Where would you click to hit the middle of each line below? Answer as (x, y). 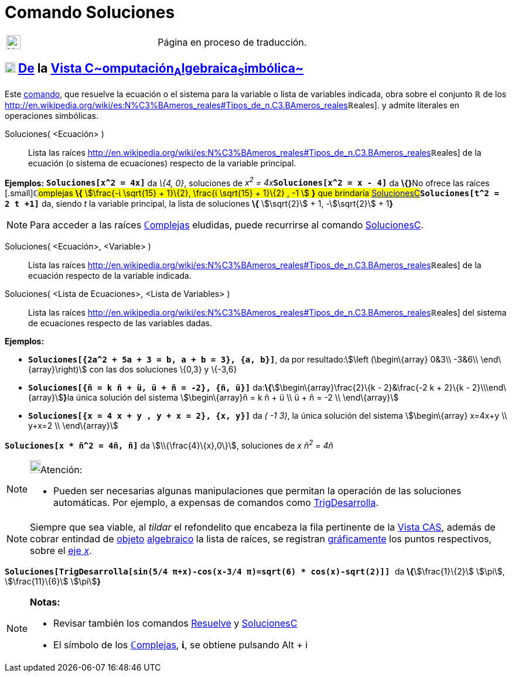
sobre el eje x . (61, 551)
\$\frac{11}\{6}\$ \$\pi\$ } (53, 582)
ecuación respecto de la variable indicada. (110, 276)
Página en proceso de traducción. (232, 42)
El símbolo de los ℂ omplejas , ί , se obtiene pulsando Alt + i (181, 645)
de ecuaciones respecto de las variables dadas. (120, 323)
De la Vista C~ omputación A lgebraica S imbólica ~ (161, 70)
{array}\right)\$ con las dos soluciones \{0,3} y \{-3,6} (133, 370)
